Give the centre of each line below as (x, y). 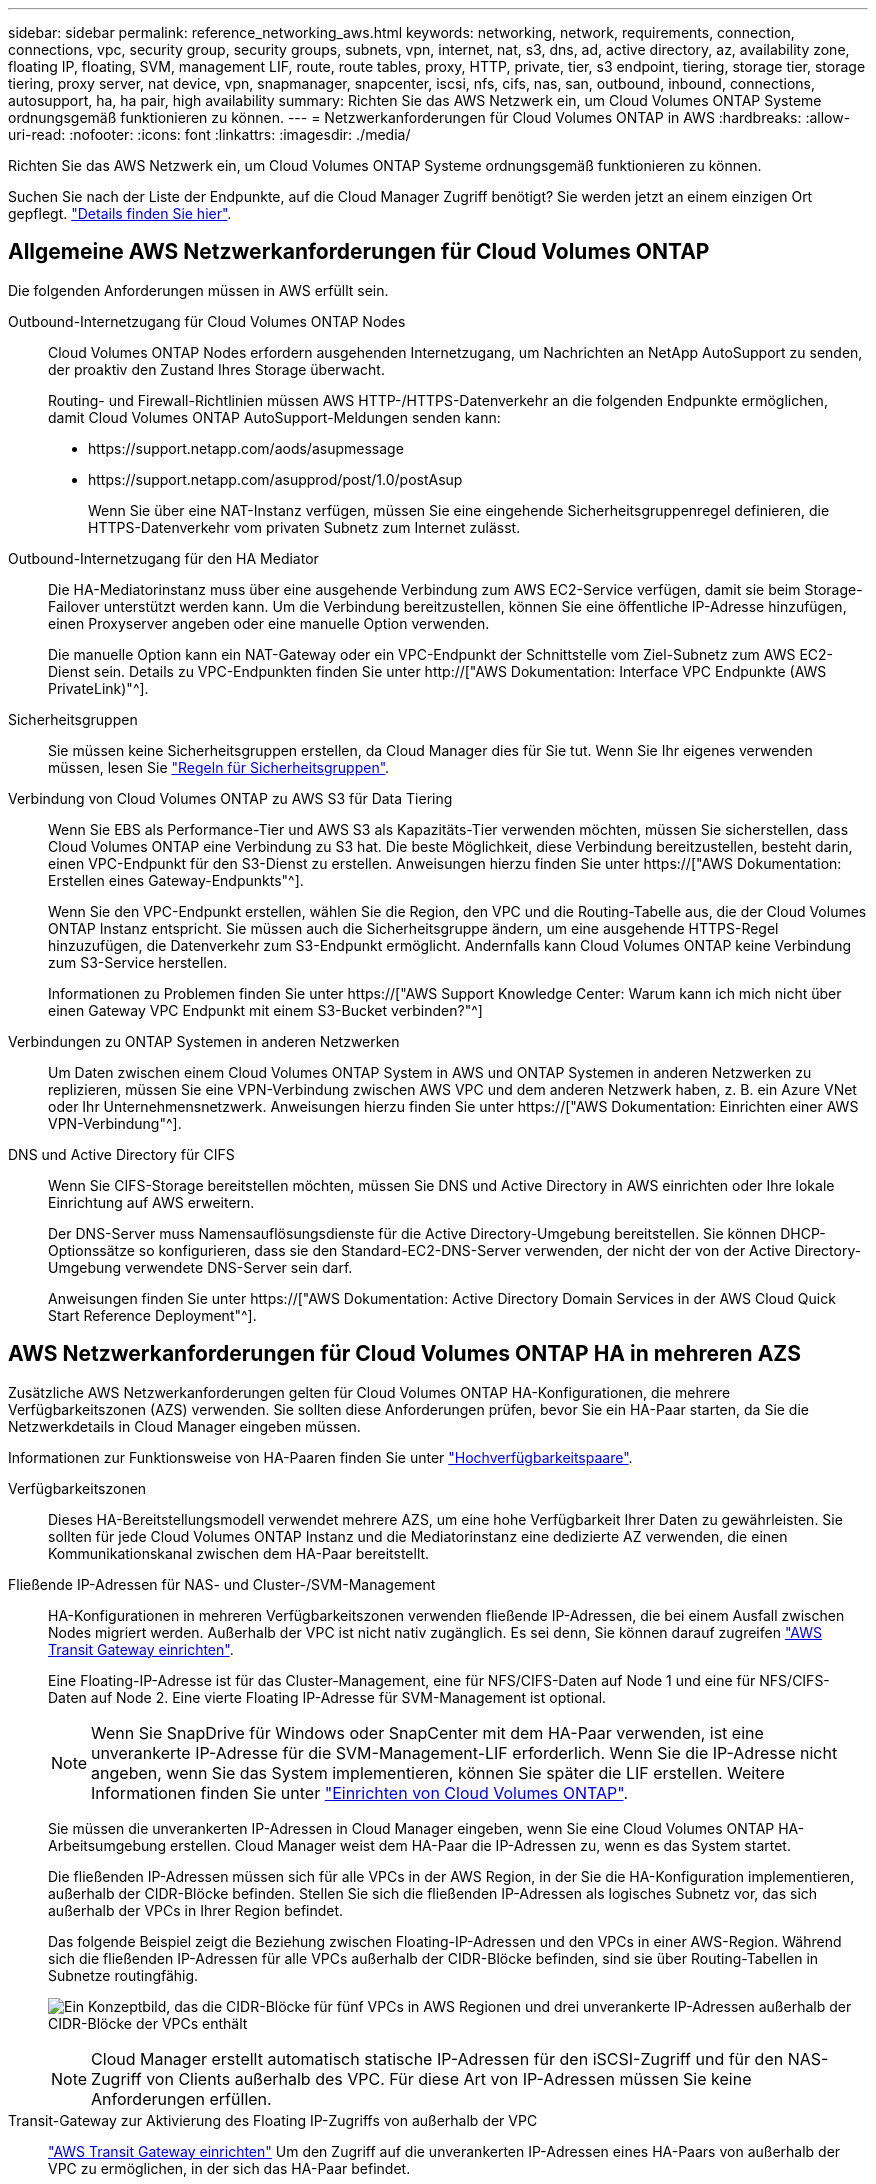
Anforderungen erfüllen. (181, 2098)
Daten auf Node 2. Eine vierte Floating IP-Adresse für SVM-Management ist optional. (327, 1697)
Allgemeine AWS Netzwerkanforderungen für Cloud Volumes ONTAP (359, 252)
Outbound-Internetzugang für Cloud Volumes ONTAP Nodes (207, 321)
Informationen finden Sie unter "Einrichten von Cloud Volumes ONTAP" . (359, 1792)
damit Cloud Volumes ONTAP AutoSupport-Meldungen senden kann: (274, 417)
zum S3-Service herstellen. (138, 962)
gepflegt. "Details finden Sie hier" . (120, 213)
